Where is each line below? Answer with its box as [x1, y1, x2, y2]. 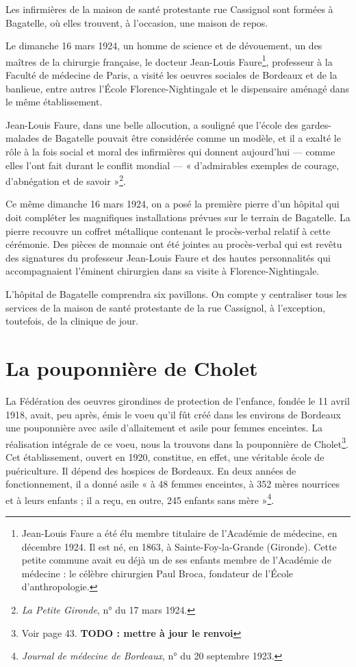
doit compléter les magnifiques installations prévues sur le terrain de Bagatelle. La [5, 210, 351, 225]
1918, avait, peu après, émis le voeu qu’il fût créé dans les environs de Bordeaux [5, 407, 341, 421]
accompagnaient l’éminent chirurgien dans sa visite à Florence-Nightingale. [5, 264, 320, 278]
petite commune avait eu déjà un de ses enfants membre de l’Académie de [21, 553, 331, 567]
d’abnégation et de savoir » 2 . [5, 172, 126, 188]
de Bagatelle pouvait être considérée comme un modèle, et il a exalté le [42, 131, 341, 145]
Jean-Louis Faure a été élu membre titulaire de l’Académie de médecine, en [21, 525, 338, 540]
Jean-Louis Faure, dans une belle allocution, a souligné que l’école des [5, 117, 298, 131]
